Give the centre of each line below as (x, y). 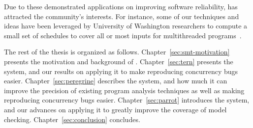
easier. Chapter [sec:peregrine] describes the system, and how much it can (116, 81)
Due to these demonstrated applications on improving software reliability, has (121, 6)
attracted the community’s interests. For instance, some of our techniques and (122, 16)
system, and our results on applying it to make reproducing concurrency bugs (121, 71)
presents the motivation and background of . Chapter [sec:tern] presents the (119, 61)
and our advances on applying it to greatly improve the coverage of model (115, 109)
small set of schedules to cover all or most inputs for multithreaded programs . (123, 35)
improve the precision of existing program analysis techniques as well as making (124, 90)
